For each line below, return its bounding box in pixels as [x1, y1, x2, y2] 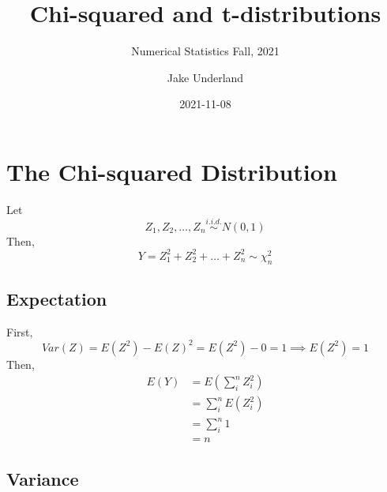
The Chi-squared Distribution [6, 155, 337, 187]
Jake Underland [167, 69, 244, 85]
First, [6, 323, 33, 340]
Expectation [6, 286, 107, 310]
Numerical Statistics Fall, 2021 [131, 43, 280, 59]
